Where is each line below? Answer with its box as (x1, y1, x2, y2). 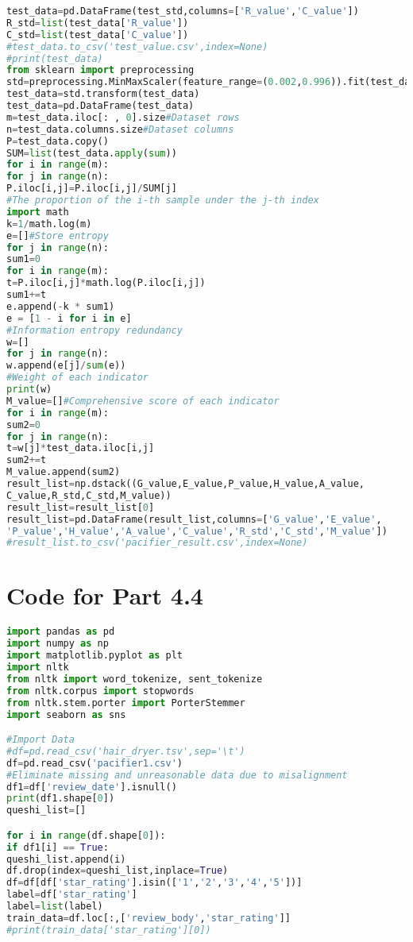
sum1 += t (6, 289, 47, 300)
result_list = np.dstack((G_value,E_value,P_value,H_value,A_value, (6, 478, 365, 489)
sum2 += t (6, 454, 47, 466)
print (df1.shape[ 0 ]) (6, 793, 115, 805)
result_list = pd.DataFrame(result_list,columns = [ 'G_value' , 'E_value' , (6, 513, 382, 525)
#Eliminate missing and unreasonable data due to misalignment (6, 769, 348, 781)
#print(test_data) (6, 52, 103, 64)
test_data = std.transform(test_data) (6, 88, 200, 100)
